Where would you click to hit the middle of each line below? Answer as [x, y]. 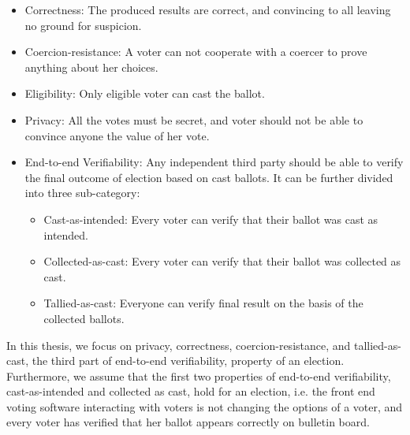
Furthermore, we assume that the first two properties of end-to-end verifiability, [199, 376]
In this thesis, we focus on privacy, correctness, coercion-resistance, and [179, 345]
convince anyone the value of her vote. [117, 135]
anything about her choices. [91, 67]
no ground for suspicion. [83, 25]
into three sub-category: [82, 193]
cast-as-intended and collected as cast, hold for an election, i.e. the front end [191, 391]
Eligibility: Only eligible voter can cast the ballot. [145, 93]
